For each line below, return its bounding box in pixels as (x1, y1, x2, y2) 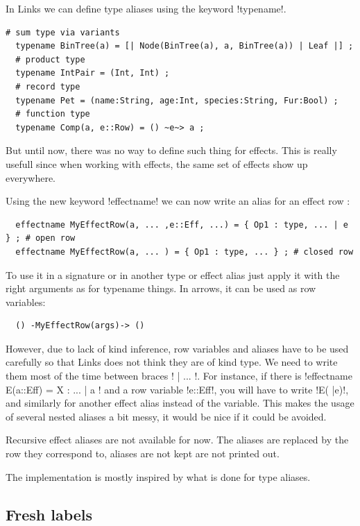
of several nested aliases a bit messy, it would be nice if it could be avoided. (6, 409, 327, 423)
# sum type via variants (6, 27, 120, 37)
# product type (15, 54, 85, 65)
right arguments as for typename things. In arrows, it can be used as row (6, 281, 316, 296)
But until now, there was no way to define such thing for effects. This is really (6, 143, 337, 158)
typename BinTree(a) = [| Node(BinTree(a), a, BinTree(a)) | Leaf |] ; (15, 41, 354, 51)
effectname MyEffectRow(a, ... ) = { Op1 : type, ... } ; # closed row (15, 246, 354, 257)
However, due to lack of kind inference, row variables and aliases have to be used (6, 341, 349, 355)
